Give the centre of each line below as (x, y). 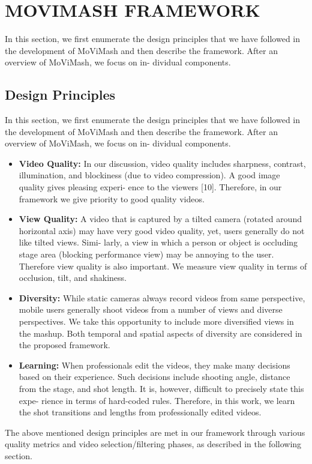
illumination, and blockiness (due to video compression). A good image (149, 175)
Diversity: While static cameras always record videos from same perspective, (162, 297)
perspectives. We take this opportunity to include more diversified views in (156, 321)
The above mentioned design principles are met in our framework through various (155, 432)
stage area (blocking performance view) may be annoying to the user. (146, 254)
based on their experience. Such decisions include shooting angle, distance (154, 377)
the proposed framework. (64, 345)
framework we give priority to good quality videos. (112, 198)
